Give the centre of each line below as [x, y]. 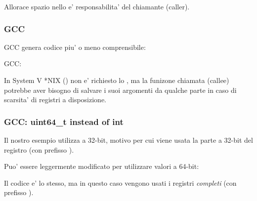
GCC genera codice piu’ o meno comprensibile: [75, 47]
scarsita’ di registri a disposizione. [55, 100]
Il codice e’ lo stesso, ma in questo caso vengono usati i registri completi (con [120, 182]
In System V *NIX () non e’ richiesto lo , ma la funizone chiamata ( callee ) [117, 80]
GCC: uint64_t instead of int [64, 121]
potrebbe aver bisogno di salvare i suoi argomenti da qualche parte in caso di [120, 90]
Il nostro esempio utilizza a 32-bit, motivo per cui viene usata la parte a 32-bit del [128, 140]
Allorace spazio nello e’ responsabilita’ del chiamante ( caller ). [97, 6]
